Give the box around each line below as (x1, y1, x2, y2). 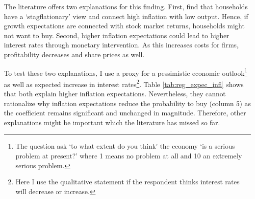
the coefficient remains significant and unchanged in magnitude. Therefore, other (4, 108, 246, 118)
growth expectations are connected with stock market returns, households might (4, 21, 245, 31)
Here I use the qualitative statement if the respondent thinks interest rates (15, 177, 240, 187)
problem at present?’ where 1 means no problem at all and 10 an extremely (15, 151, 242, 161)
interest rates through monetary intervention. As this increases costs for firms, (4, 40, 239, 50)
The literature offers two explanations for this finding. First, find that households (4, 1, 248, 11)
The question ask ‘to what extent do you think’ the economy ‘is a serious (15, 141, 235, 151)
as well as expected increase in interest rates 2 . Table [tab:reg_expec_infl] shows (4, 77, 244, 89)
